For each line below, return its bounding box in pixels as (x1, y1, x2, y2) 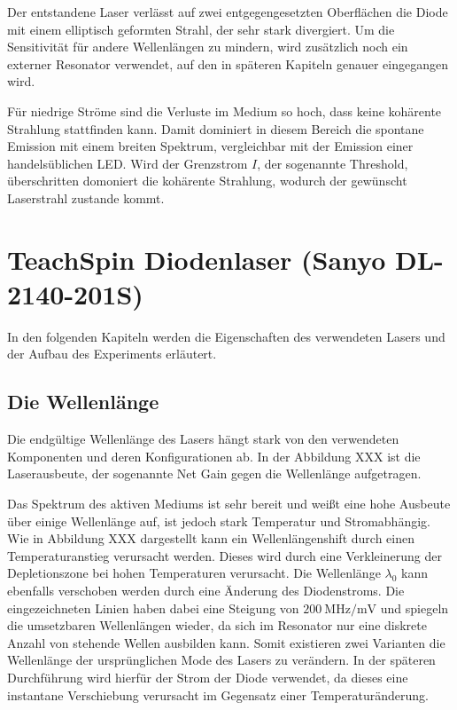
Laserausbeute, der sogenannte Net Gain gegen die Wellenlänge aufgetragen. (7, 464, 422, 483)
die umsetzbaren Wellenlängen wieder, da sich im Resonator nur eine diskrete (7, 616, 427, 635)
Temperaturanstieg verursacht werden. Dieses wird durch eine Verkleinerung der (7, 546, 442, 564)
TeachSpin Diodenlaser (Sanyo (7, 241, 386, 277)
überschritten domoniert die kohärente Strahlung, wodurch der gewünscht (7, 171, 407, 190)
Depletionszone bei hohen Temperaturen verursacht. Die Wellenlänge (7, 564, 381, 582)
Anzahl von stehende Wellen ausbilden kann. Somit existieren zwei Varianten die (7, 633, 445, 651)
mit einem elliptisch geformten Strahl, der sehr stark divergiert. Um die (7, 20, 395, 38)
